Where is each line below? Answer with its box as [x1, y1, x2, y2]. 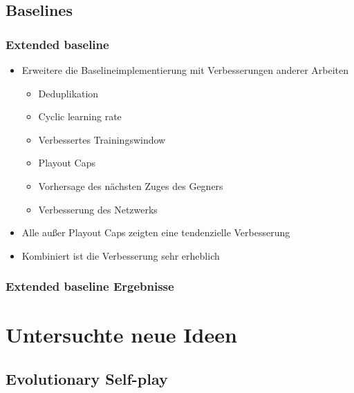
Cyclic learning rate [38, 109, 122, 124]
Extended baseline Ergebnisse [6, 278, 174, 295]
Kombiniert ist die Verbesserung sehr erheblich [21, 248, 220, 262]
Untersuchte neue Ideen [6, 320, 237, 349]
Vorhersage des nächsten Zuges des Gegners [38, 178, 223, 193]
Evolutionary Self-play [6, 367, 168, 389]
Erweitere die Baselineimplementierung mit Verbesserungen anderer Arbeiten [21, 63, 349, 77]
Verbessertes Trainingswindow [38, 132, 166, 146]
